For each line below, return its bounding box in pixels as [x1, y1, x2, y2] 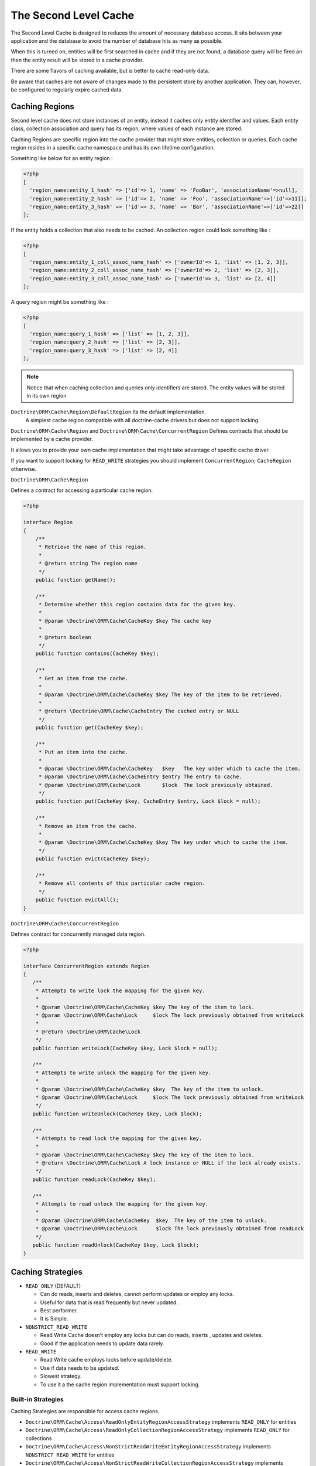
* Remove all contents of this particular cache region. [38, 880, 205, 887]
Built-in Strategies [11, 1396, 64, 1404]
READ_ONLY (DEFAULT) [25, 1282, 81, 1289]
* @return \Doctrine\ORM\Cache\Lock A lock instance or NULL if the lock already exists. [35, 1160, 301, 1166]
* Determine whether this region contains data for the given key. [38, 601, 236, 608]
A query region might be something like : [11, 298, 109, 306]
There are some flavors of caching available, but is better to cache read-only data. [11, 67, 210, 74]
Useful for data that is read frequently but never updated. [40, 1299, 178, 1306]
